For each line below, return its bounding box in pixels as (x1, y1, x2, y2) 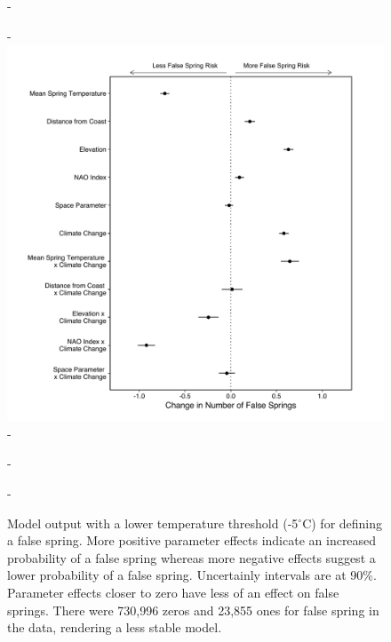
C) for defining (302, 513, 383, 532)
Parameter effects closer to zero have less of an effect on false (7, 583, 339, 601)
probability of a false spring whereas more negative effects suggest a (7, 548, 376, 567)
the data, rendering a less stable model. (7, 618, 222, 637)
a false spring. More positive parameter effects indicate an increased (7, 531, 377, 550)
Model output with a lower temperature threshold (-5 (7, 513, 299, 532)
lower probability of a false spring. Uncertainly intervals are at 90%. (7, 566, 377, 584)
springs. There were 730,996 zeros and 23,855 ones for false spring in (7, 600, 379, 619)
